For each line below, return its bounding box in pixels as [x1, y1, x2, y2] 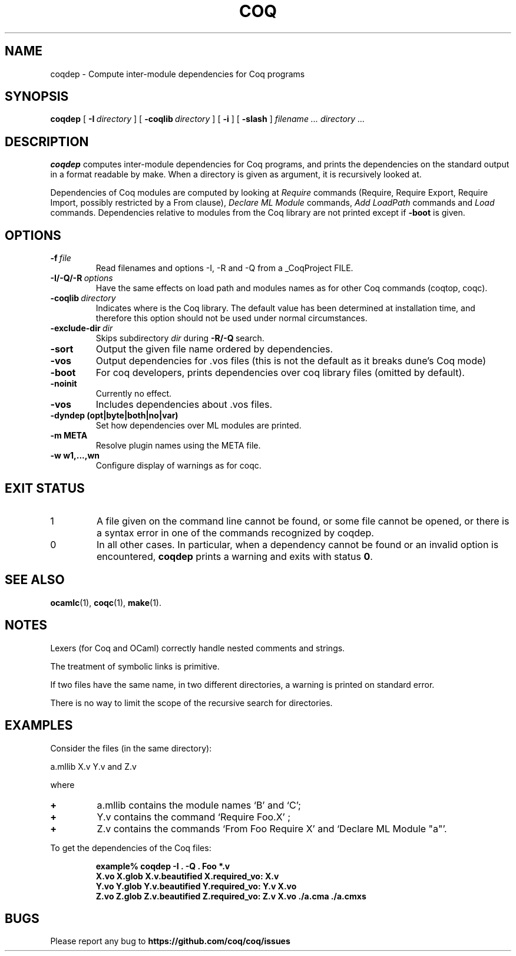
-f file [50, 253, 71, 263]
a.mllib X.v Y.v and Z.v [50, 761, 137, 772]
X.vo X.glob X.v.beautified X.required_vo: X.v [95, 871, 279, 881]
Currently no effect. [95, 388, 172, 399]
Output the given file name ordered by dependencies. [95, 343, 333, 355]
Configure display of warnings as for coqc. [95, 460, 262, 471]
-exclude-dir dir [50, 323, 113, 334]
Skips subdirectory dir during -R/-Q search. [95, 333, 264, 344]
